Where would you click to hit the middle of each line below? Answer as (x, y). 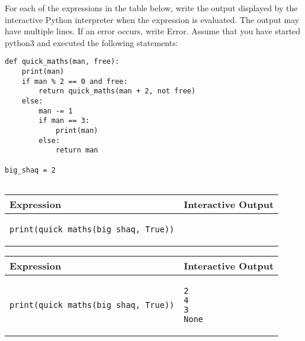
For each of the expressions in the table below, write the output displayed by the (151, 8)
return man (77, 150)
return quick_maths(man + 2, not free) (117, 91)
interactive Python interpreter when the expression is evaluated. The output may (152, 19)
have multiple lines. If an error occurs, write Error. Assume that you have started (153, 31)
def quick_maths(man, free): (62, 62)
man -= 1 (56, 111)
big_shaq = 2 (30, 170)
